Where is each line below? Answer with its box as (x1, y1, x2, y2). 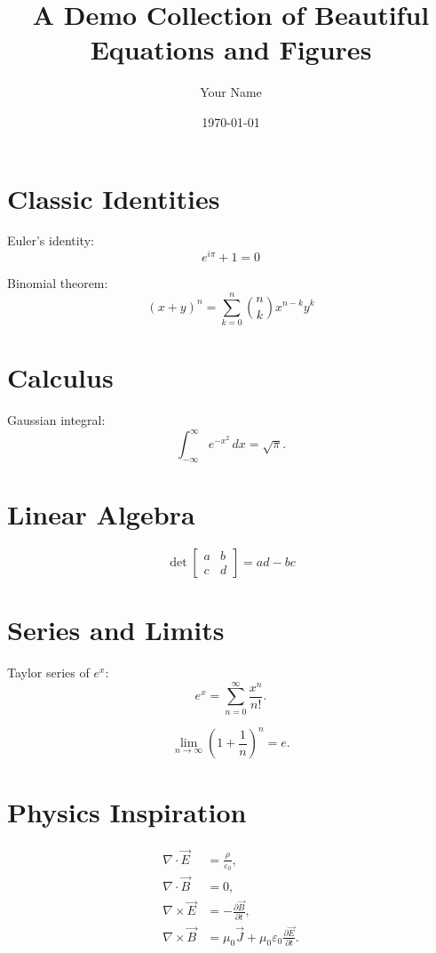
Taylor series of (7, 663, 90, 682)
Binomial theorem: (7, 274, 108, 292)
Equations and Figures (90, 31, 372, 68)
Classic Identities (7, 180, 220, 216)
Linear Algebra (7, 496, 195, 533)
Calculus (7, 359, 114, 396)
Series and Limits (7, 612, 225, 648)
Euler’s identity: (7, 231, 94, 250)
